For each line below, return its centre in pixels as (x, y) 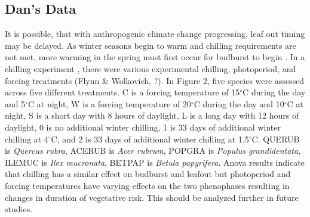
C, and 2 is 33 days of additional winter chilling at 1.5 (150, 139)
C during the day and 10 (239, 103)
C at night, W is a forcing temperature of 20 (110, 103)
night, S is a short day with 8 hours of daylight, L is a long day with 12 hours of (152, 115)
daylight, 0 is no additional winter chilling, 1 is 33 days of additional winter (143, 127)
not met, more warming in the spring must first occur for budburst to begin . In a (155, 57)
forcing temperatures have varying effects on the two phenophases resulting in (147, 185)
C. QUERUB (276, 139)
